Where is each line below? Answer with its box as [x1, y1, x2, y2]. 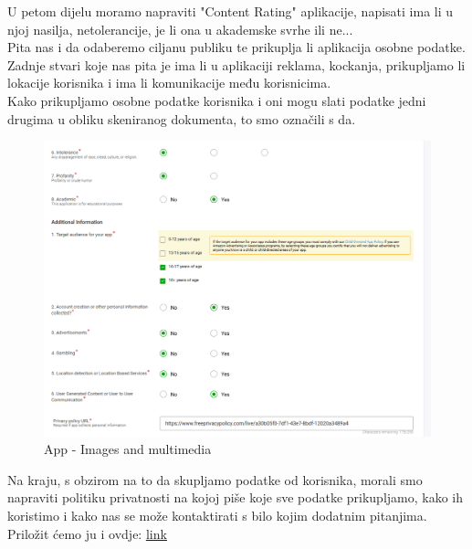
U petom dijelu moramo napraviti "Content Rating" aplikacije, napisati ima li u [7, 2, 454, 20]
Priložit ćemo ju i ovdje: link [7, 523, 167, 543]
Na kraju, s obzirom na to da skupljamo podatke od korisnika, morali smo [7, 470, 423, 489]
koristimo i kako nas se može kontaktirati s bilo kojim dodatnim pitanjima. [7, 505, 427, 524]
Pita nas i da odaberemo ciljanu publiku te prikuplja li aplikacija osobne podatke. [7, 37, 466, 57]
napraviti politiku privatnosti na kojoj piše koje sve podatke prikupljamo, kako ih [7, 488, 463, 507]
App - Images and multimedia [44, 439, 212, 459]
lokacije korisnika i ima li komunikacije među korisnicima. [7, 73, 331, 92]
